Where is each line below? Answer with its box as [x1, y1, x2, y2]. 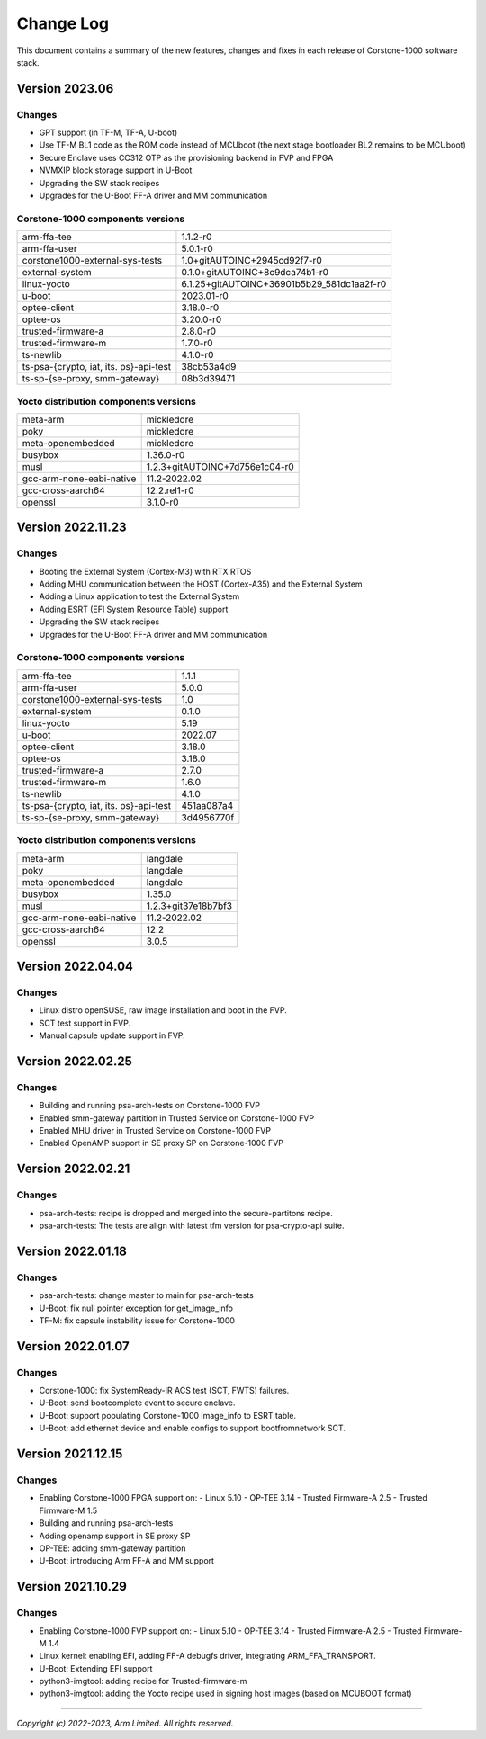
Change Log [16, 13, 110, 33]
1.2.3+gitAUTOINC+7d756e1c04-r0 [146, 460, 294, 472]
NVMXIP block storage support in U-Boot [39, 165, 193, 175]
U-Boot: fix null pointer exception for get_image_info [39, 1303, 234, 1313]
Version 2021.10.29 [16, 1579, 128, 1594]
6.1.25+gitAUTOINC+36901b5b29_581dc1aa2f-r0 [181, 278, 387, 291]
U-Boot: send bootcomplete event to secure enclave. [39, 1397, 236, 1408]
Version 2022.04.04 [16, 958, 134, 973]
